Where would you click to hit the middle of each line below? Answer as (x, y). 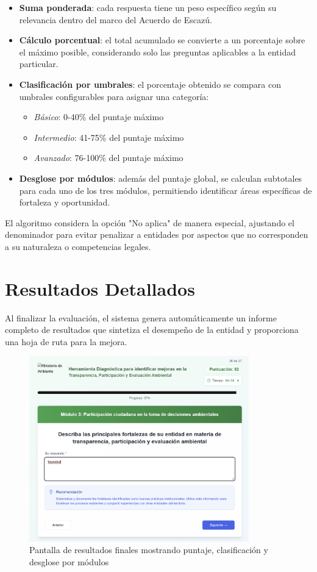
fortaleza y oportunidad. (65, 202)
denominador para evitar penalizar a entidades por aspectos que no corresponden (157, 234)
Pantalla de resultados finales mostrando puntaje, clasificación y (149, 550)
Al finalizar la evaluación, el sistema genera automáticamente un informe (141, 317)
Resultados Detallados (100, 288)
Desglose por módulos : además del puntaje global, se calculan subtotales (161, 178)
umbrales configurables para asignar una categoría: (114, 96)
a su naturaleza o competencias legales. (78, 246)
